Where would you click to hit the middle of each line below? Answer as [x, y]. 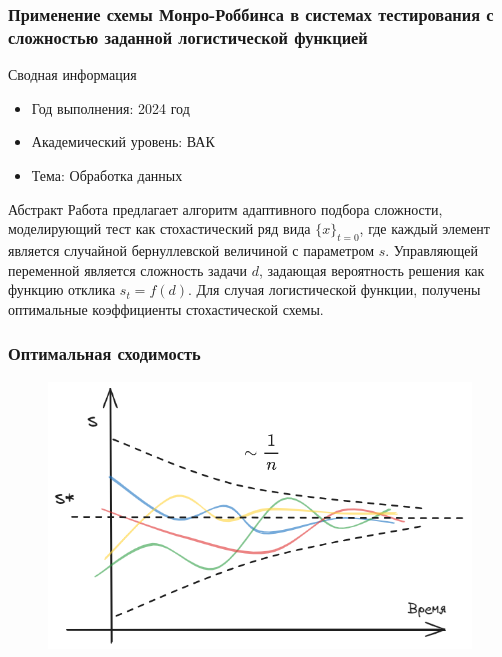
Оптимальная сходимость [104, 353]
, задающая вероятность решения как [371, 269]
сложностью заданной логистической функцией [188, 36]
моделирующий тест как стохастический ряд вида [159, 228]
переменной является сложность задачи [128, 269]
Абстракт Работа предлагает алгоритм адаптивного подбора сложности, [225, 208]
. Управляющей [432, 249]
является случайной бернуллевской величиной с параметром [191, 249]
